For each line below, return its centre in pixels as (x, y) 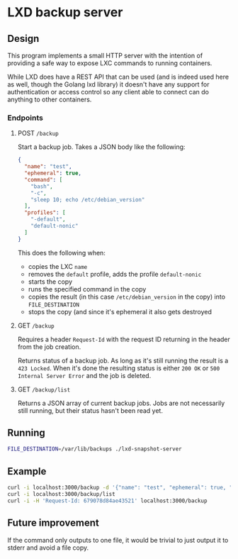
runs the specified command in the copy (87, 289)
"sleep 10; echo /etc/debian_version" (88, 199)
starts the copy (50, 282)
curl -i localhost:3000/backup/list (61, 494)
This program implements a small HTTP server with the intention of (105, 55)
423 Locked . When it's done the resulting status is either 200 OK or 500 (119, 368)
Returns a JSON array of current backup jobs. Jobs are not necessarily (121, 403)
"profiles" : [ (45, 213)
